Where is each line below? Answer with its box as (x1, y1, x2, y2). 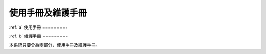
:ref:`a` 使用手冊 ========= (9, 24, 68, 30)
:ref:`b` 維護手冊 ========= (9, 33, 68, 39)
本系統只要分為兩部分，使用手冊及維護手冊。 (9, 42, 100, 48)
